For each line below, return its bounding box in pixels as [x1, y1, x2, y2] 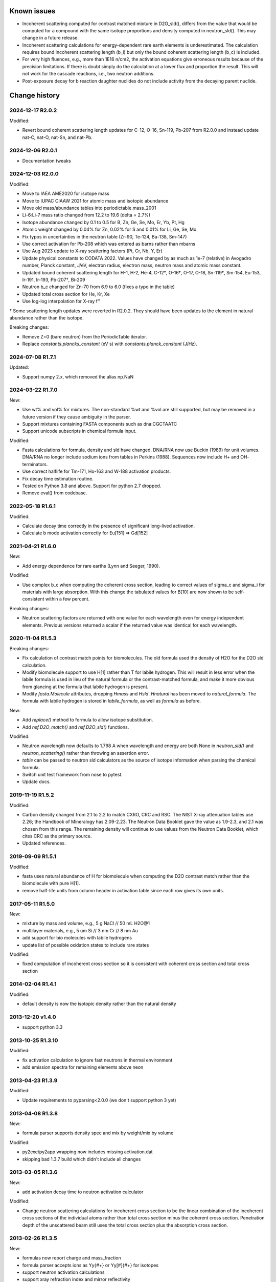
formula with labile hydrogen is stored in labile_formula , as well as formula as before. [22, 698, 201, 704]
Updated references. [22, 840, 66, 846]
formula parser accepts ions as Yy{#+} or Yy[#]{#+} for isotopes [22, 1262, 158, 1268]
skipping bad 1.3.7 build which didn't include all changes [22, 1156, 141, 1162]
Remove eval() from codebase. [22, 490, 87, 496]
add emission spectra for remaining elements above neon [22, 1064, 144, 1070]
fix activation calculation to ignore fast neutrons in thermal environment [22, 1057, 173, 1063]
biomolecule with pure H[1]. [22, 880, 80, 887]
